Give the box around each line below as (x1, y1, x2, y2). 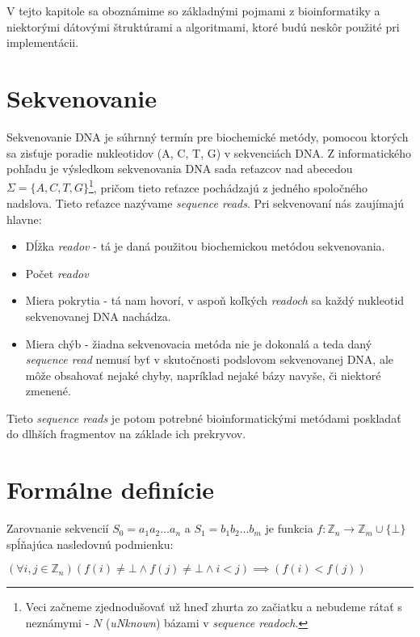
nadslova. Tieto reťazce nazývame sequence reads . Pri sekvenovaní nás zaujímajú (6, 194, 405, 211)
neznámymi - (25, 614, 90, 631)
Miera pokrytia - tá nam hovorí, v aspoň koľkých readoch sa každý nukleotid (25, 292, 405, 309)
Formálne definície (6, 473, 215, 506)
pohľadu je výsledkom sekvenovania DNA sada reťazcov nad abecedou (6, 160, 353, 177)
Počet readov (25, 264, 89, 281)
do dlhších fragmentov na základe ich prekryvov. (6, 425, 246, 442)
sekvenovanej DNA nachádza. (25, 307, 171, 324)
